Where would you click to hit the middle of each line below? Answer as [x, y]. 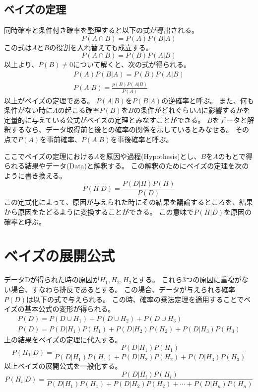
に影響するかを [226, 110]
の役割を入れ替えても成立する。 [101, 47]
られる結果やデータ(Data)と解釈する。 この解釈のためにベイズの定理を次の [127, 166]
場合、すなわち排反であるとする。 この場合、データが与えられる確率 [123, 289]
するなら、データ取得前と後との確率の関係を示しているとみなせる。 [122, 129]
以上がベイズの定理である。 [49, 100]
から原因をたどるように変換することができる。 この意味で [99, 212]
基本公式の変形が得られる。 [70, 309]
